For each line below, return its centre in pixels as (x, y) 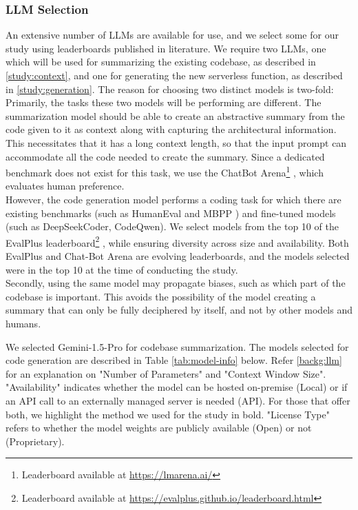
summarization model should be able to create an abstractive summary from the (175, 115)
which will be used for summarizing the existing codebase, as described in (161, 62)
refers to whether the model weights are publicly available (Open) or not (159, 428)
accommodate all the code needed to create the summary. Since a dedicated (165, 156)
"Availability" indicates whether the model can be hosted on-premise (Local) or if (177, 387)
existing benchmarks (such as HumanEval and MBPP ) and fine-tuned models (171, 213)
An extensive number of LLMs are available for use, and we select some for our (172, 35)
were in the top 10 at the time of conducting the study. (122, 269)
